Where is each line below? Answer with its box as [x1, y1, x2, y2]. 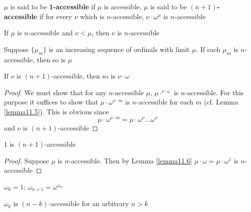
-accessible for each [136, 97, 194, 107]
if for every [39, 11, 72, 21]
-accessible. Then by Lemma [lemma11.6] [69, 155, 192, 165]
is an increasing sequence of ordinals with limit [49, 44, 190, 54]
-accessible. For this [185, 87, 244, 97]
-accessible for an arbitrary [48, 198, 129, 209]
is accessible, [104, 1, 142, 11]
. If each [196, 44, 221, 54]
